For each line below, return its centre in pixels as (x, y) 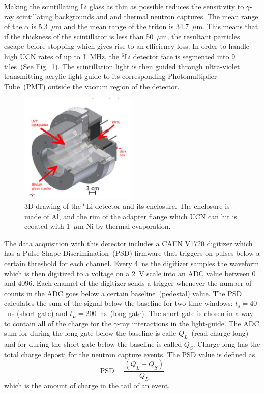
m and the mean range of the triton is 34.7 (122, 26)
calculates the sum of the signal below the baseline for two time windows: (119, 303)
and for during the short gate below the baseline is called (93, 344)
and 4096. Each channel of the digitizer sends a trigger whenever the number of (128, 283)
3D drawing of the (53, 206)
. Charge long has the (227, 344)
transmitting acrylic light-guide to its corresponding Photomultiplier (111, 76)
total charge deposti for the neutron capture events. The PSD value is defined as (130, 354)
